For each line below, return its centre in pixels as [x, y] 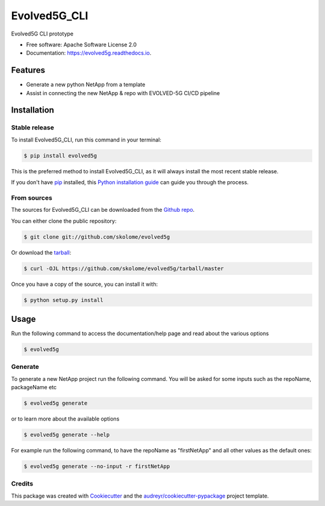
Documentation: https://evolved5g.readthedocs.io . [89, 53]
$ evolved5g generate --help [67, 435]
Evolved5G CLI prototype [42, 34]
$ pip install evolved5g [60, 156]
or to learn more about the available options [65, 419]
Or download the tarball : [41, 252]
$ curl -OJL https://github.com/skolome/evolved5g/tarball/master [124, 268]
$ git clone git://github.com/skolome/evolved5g [97, 237]
